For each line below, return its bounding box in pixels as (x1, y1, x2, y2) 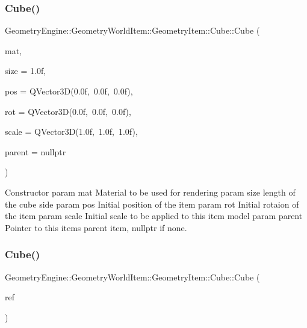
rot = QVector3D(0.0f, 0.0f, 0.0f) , (5, 105, 131, 117)
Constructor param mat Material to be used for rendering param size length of (5, 185, 296, 198)
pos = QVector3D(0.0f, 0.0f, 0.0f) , (5, 85, 133, 97)
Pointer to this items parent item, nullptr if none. (5, 221, 187, 234)
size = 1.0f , (5, 64, 46, 77)
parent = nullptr (5, 145, 66, 158)
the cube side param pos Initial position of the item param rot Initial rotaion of (5, 197, 299, 210)
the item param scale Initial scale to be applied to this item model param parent (5, 209, 303, 222)
